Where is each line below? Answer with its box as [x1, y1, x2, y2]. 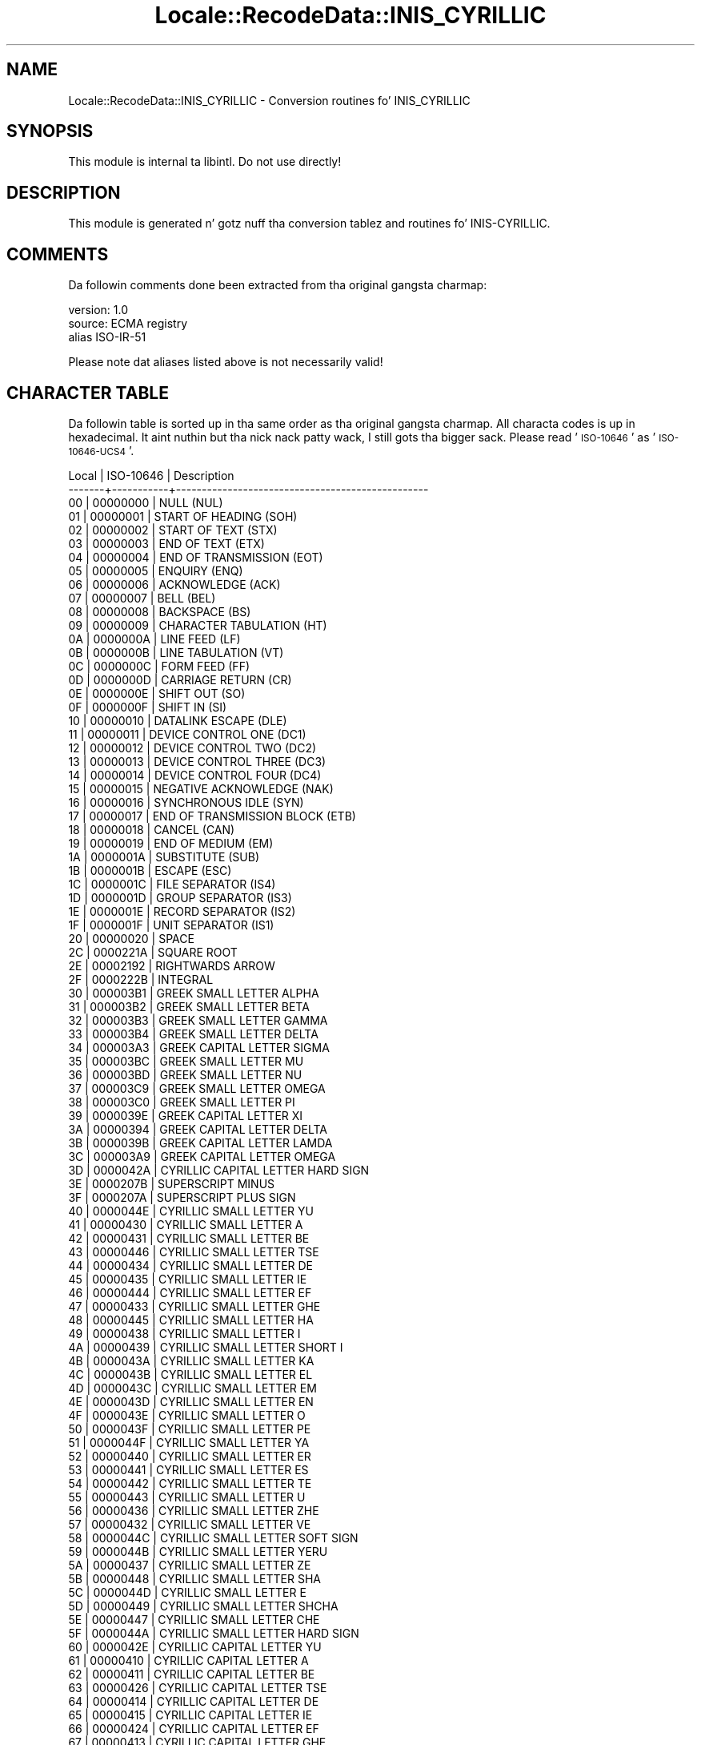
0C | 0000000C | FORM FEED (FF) [68, 659, 250, 673]
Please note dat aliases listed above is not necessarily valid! [68, 355, 383, 369]
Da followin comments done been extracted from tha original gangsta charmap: [68, 278, 487, 292]
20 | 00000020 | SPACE [68, 931, 194, 945]
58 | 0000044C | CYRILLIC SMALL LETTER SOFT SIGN [68, 1530, 359, 1545]
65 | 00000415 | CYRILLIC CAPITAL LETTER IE [68, 1707, 313, 1722]
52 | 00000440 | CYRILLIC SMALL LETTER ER [68, 1449, 311, 1463]
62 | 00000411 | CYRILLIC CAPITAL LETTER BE [68, 1666, 315, 1681]
